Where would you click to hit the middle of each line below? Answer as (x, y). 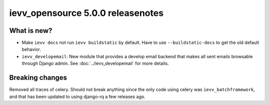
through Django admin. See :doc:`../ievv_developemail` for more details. (95, 63)
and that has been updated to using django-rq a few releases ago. (77, 97)
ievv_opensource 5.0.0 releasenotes (86, 13)
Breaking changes (38, 78)
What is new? (31, 31)
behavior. (31, 49)
